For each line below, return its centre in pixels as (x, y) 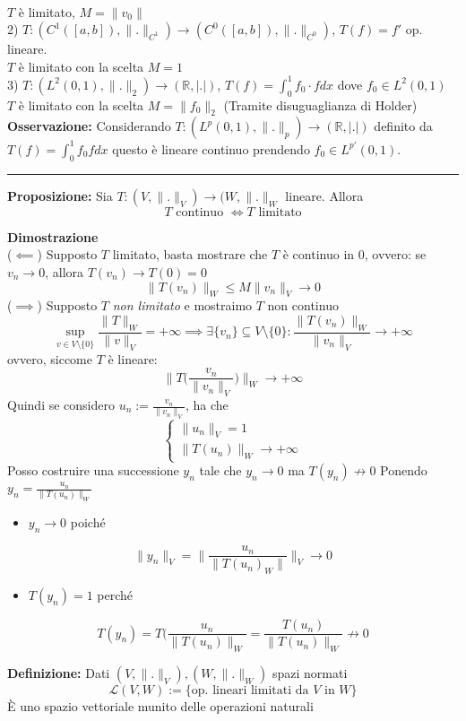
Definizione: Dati (59, 672)
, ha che (207, 405)
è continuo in (319, 254)
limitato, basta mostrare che (190, 254)
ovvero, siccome (50, 358)
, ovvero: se (395, 254)
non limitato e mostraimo (182, 305)
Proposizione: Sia (60, 195)
